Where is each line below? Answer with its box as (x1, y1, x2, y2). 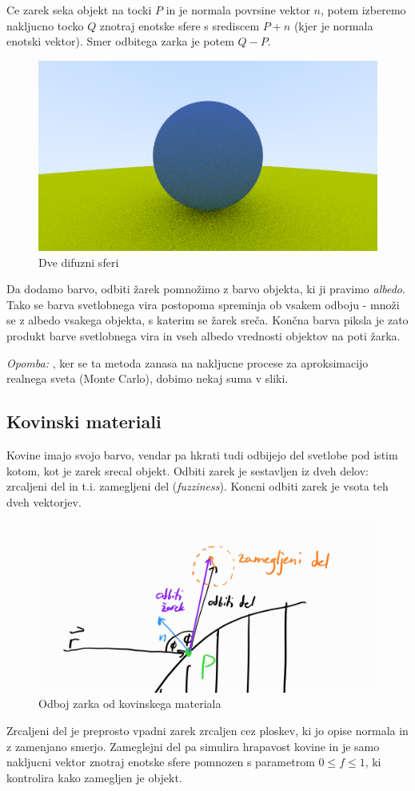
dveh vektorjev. (6, 493, 82, 510)
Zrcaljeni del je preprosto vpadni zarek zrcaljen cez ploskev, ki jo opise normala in (6, 722, 409, 739)
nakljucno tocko (6, 17, 84, 34)
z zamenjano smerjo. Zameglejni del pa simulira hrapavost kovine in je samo (6, 737, 380, 754)
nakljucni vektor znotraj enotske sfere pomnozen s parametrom (6, 753, 315, 770)
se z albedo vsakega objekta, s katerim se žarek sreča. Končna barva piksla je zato (6, 312, 409, 328)
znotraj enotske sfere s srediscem (99, 17, 260, 34)
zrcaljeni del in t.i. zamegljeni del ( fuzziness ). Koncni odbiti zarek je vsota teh (6, 478, 389, 495)
